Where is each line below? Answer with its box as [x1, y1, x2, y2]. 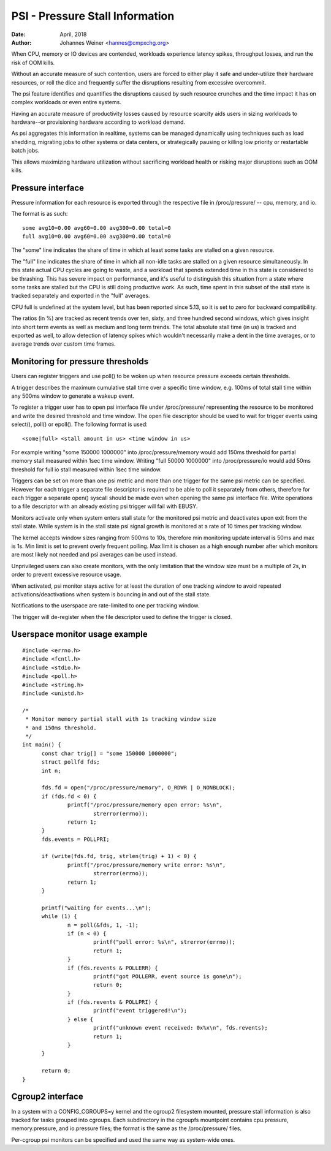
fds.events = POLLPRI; [41, 835, 110, 843]
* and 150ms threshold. [25, 724, 97, 731]
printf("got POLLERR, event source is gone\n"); [93, 973, 242, 980]
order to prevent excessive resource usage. [11, 571, 122, 579]
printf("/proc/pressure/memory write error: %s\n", [67, 861, 226, 868]
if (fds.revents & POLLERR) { [67, 964, 159, 971]
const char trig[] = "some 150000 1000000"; [41, 750, 178, 757]
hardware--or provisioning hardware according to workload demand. [11, 118, 186, 126]
